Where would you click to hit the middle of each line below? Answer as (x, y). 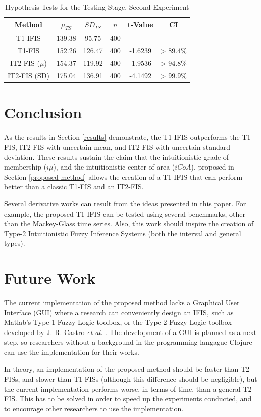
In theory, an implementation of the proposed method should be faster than (121, 369)
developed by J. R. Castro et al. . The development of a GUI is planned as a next (130, 332)
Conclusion (43, 113)
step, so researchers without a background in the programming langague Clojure (128, 342)
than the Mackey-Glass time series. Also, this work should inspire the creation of (129, 223)
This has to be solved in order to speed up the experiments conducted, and (136, 399)
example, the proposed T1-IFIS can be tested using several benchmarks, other (125, 213)
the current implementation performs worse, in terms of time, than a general (122, 388)
